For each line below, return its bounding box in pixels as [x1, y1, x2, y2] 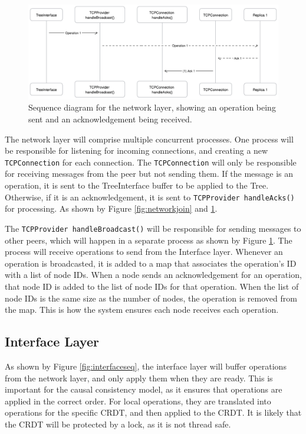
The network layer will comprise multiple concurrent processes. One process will [5, 132, 294, 145]
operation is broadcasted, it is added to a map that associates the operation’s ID [5, 257, 297, 269]
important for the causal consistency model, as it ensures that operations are [5, 383, 282, 396]
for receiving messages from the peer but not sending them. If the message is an [5, 167, 294, 180]
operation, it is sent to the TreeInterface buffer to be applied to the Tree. [5, 179, 269, 192]
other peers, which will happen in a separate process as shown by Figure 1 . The [5, 234, 292, 246]
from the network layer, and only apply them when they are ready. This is [5, 371, 273, 384]
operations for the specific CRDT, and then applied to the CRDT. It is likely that [5, 406, 302, 419]
